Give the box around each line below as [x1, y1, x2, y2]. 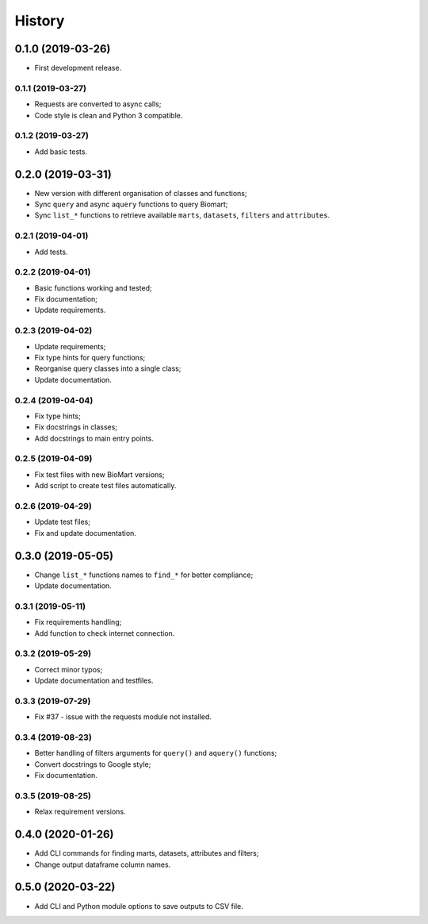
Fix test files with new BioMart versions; [34, 469, 165, 479]
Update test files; [34, 517, 91, 527]
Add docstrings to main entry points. [34, 433, 154, 443]
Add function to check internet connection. [34, 628, 175, 638]
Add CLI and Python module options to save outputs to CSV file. [34, 901, 243, 911]
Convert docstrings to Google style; [34, 759, 151, 769]
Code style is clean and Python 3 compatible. [34, 110, 183, 120]
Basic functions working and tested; [34, 283, 152, 293]
